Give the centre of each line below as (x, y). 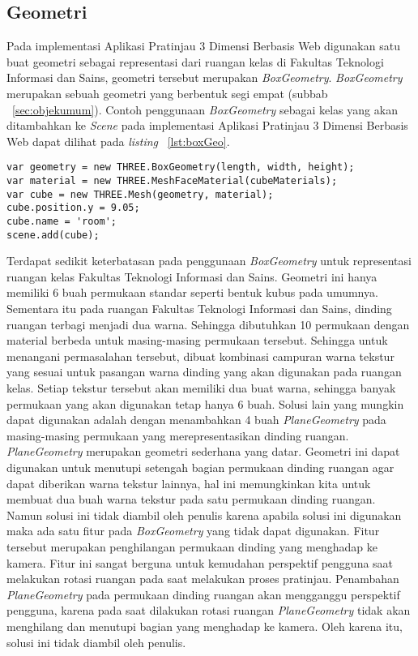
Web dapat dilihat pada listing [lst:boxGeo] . (118, 141)
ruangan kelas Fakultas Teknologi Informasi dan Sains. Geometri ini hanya (192, 276)
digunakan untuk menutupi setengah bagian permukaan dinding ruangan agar (200, 467)
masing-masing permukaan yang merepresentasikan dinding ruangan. (178, 435)
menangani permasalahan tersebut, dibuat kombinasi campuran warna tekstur (200, 356)
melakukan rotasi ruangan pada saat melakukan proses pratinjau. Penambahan (203, 579)
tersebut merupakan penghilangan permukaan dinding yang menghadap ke (192, 546)
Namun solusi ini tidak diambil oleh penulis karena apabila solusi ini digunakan (204, 515)
